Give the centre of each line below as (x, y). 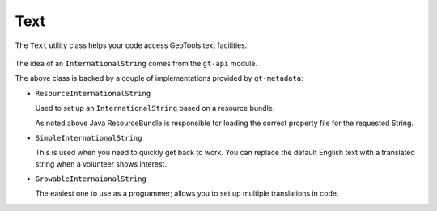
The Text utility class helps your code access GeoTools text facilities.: (132, 45)
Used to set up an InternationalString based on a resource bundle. (155, 108)
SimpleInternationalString (89, 138)
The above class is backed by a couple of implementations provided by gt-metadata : (159, 78)
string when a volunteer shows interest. (101, 164)
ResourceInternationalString (93, 93)
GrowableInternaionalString (91, 179)
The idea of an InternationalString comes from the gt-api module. (136, 63)
